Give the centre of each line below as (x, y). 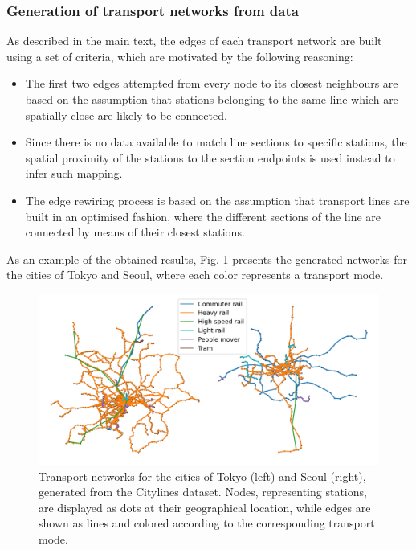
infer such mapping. (74, 173)
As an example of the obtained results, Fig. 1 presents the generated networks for (207, 259)
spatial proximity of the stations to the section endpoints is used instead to (210, 157)
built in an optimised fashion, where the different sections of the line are (203, 216)
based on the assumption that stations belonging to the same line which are (212, 99)
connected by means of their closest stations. (135, 232)
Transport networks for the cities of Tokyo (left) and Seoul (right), (202, 476)
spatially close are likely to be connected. (126, 115)
